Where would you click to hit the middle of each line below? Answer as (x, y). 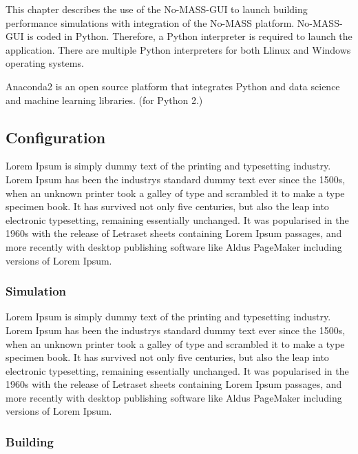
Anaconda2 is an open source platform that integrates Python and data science (173, 86)
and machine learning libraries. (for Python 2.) (104, 100)
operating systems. (45, 63)
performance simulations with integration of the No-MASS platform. (150, 22)
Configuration (56, 137)
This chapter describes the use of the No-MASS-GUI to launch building (157, 9)
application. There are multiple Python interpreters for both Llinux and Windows (178, 49)
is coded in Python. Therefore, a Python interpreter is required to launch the (190, 36)
